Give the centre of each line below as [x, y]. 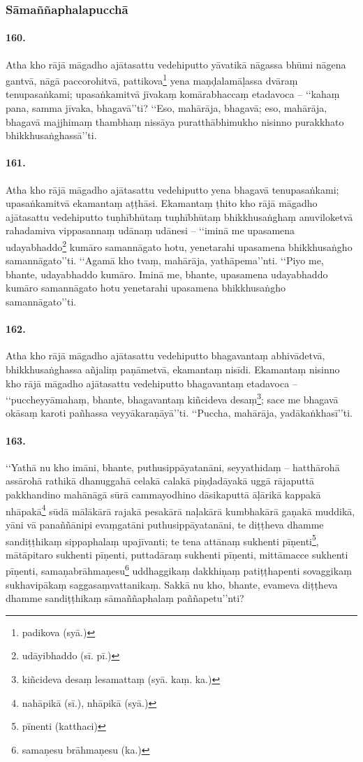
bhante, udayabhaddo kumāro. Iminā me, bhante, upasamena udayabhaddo [167, 274]
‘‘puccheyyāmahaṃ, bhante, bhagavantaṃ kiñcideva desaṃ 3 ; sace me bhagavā [172, 398]
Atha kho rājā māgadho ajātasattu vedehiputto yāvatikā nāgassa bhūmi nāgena [176, 64]
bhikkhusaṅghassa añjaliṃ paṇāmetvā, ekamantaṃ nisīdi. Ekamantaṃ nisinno [173, 369]
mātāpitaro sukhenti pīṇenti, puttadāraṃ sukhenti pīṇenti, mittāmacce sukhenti [177, 554]
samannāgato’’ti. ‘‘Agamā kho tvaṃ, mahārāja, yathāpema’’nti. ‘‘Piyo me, [165, 260]
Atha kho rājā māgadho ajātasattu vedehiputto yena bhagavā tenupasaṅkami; [172, 189]
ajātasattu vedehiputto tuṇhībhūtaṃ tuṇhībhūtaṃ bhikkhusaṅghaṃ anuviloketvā [179, 216]
